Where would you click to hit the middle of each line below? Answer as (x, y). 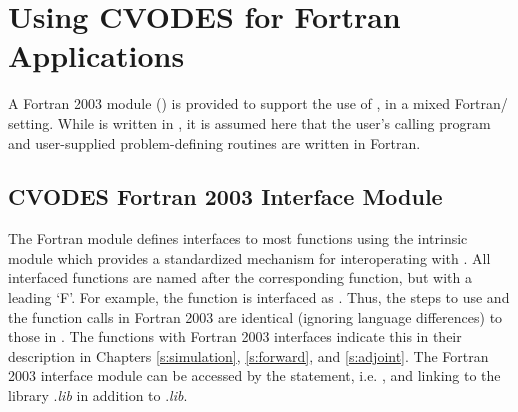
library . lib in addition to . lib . (98, 395)
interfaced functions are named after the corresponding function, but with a (240, 277)
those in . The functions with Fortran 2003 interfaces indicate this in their (235, 336)
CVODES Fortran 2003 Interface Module (225, 196)
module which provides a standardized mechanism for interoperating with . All (249, 257)
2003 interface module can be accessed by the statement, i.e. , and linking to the (254, 375)
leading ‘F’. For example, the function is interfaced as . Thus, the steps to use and (259, 297)
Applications (96, 55)
